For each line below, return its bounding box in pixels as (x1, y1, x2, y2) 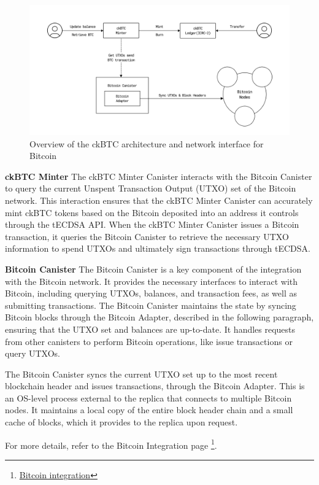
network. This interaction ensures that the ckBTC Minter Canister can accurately (5, 193, 313, 206)
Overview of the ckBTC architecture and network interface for (29, 137, 264, 150)
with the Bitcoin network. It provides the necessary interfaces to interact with (5, 274, 298, 287)
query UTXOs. (5, 347, 60, 360)
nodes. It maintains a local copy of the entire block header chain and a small (5, 403, 293, 416)
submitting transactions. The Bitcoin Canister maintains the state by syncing (5, 298, 296, 311)
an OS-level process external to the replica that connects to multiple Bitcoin (5, 391, 292, 404)
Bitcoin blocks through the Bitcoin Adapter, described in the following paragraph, (5, 311, 314, 324)
